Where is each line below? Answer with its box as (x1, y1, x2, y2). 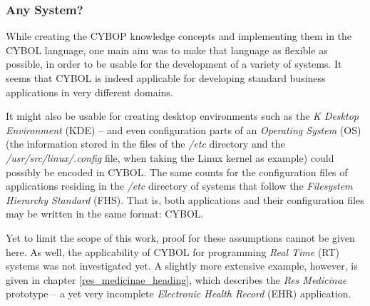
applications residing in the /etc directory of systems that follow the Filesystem (6, 178, 353, 193)
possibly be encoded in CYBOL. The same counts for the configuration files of (6, 164, 348, 179)
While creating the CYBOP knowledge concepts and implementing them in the (6, 29, 352, 44)
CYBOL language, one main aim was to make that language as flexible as (6, 42, 328, 57)
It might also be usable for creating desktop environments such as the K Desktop (6, 108, 359, 123)
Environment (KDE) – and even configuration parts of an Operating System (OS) (6, 122, 361, 137)
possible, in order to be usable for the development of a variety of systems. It (6, 56, 342, 71)
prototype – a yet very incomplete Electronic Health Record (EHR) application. (6, 286, 351, 301)
